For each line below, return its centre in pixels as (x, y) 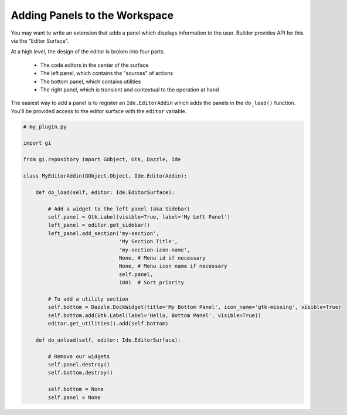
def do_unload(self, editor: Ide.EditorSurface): (108, 340)
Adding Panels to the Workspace (92, 15)
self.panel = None (74, 397)
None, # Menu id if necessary (162, 258)
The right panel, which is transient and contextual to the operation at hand (130, 89)
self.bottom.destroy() (81, 373)
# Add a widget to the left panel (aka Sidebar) (119, 209)
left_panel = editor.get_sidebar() (99, 225)
